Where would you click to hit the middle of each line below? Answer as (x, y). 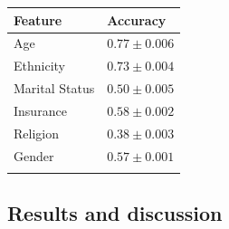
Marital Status (54, 88)
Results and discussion (115, 213)
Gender (34, 155)
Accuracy (137, 19)
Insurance (40, 110)
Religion (36, 133)
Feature (38, 19)
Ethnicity (39, 66)
